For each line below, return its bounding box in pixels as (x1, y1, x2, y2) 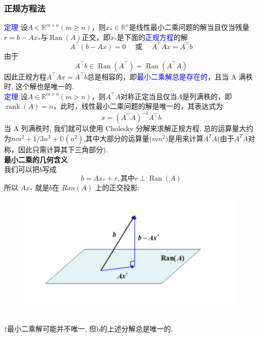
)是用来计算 (165, 133, 203, 143)
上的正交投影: (95, 182, 140, 192)
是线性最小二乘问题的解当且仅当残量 (129, 22, 249, 32)
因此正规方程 (4, 71, 46, 81)
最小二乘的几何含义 (4, 154, 68, 164)
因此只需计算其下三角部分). (18, 144, 108, 154)
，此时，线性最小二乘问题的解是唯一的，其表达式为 (53, 101, 223, 111)
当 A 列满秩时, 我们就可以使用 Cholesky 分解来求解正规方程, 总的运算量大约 (4, 123, 253, 134)
